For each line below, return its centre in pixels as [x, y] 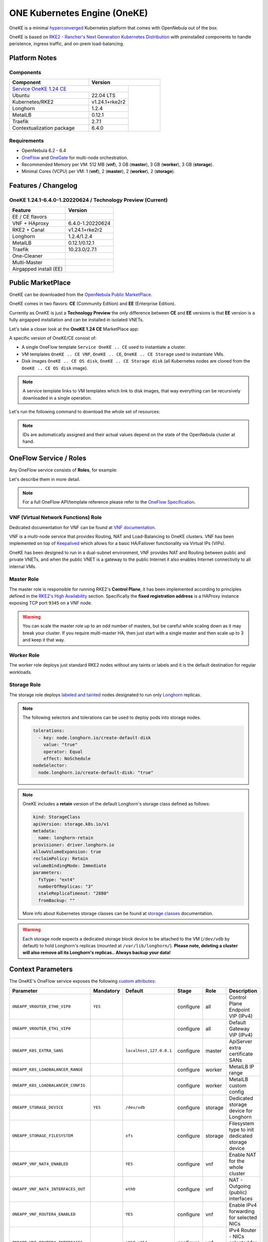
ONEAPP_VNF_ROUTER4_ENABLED [44, 1214]
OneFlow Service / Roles [48, 458]
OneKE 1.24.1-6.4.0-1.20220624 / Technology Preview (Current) [89, 200]
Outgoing [240, 1186]
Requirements [27, 141]
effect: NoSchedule [67, 758]
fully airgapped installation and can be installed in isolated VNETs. [76, 320]
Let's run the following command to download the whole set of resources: [85, 412]
